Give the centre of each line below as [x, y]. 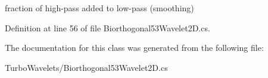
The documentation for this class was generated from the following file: [134, 48]
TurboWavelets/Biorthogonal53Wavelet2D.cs [86, 67]
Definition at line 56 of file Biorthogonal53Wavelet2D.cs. [107, 27]
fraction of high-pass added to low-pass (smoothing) [99, 8]
